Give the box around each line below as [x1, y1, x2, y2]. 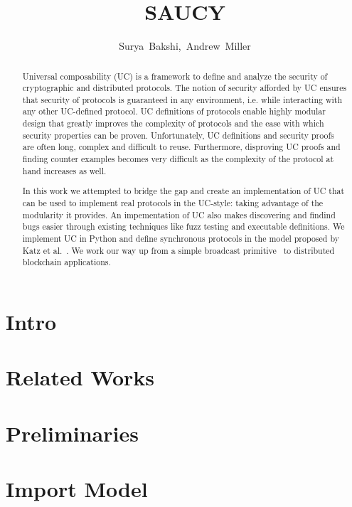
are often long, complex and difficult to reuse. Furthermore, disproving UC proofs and [22, 141, 341, 153]
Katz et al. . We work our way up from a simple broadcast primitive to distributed [22, 244, 335, 256]
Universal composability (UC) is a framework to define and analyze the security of [22, 70, 328, 82]
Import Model [6, 474, 148, 503]
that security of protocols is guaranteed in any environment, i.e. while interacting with [22, 93, 343, 105]
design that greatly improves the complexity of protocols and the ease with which [22, 117, 324, 129]
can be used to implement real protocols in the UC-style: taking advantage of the [22, 196, 324, 208]
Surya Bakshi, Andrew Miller [119, 38, 251, 53]
